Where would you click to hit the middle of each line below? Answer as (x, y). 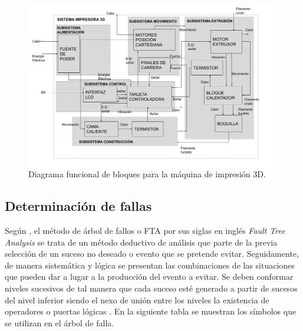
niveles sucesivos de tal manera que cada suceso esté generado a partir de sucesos (151, 288)
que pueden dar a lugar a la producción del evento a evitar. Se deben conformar (149, 277)
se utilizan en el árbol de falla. (60, 322)
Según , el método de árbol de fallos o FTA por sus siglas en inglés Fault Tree (145, 231)
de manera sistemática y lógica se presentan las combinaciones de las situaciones (150, 265)
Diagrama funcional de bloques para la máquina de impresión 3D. (147, 174)
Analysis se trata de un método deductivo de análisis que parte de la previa (141, 242)
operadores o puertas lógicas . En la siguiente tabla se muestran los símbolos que (151, 311)
